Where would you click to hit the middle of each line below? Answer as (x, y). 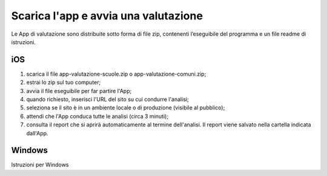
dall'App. (37, 133)
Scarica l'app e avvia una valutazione (107, 16)
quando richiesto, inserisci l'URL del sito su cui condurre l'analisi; (107, 99)
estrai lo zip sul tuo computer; (64, 82)
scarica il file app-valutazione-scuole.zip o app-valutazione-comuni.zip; (116, 74)
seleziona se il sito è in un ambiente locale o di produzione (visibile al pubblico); (126, 108)
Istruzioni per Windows (40, 165)
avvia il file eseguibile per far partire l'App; (79, 91)
